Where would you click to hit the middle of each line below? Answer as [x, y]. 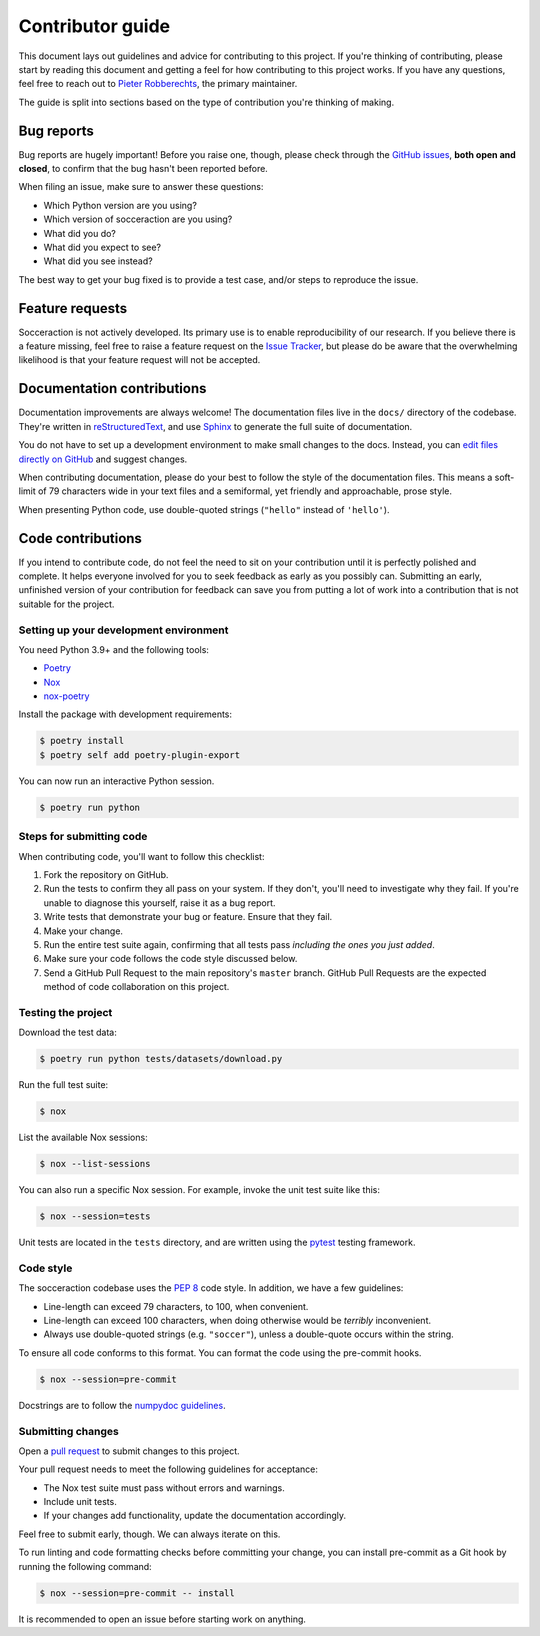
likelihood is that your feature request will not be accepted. [139, 360]
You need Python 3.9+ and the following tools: [114, 649]
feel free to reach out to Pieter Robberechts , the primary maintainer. [158, 84]
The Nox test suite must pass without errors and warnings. [164, 1487]
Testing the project [65, 1012]
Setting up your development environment [123, 630]
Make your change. [83, 931]
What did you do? [80, 233]
